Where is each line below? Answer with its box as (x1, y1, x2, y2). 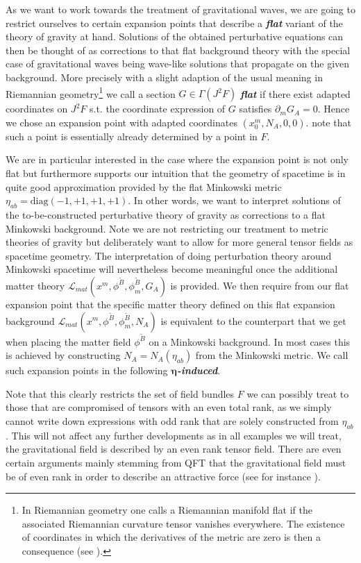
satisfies (239, 101, 272, 116)
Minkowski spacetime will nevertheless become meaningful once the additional (6, 262, 338, 276)
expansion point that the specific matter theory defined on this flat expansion (6, 296, 335, 311)
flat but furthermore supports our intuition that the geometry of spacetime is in (6, 166, 346, 180)
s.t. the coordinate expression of (89, 101, 226, 116)
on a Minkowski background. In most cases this (149, 334, 351, 348)
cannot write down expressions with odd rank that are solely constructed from (6, 413, 339, 428)
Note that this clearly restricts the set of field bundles (6, 386, 235, 401)
